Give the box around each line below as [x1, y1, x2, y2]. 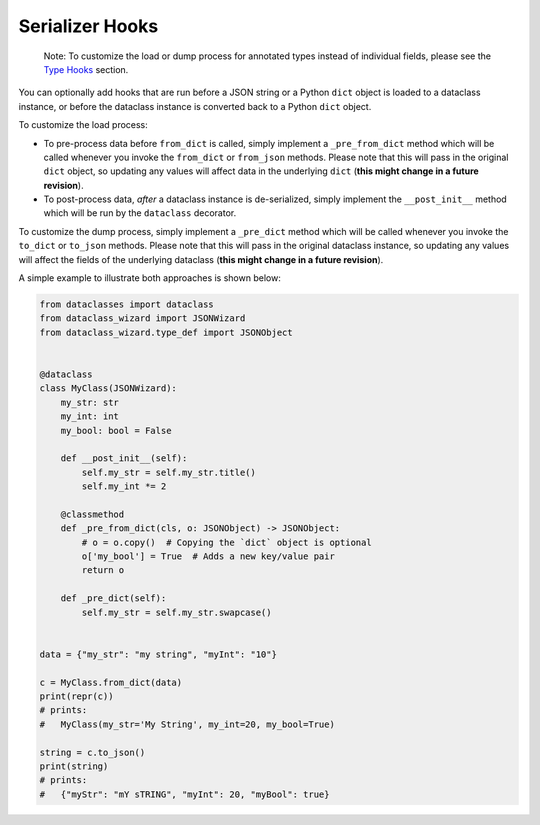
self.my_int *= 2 [81, 481, 167, 492]
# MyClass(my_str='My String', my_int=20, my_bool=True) [39, 718, 335, 730]
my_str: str [60, 396, 120, 408]
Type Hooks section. [43, 63, 129, 75]
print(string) [39, 760, 109, 772]
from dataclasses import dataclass [39, 299, 214, 310]
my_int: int [60, 411, 120, 422]
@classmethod [60, 508, 125, 520]
